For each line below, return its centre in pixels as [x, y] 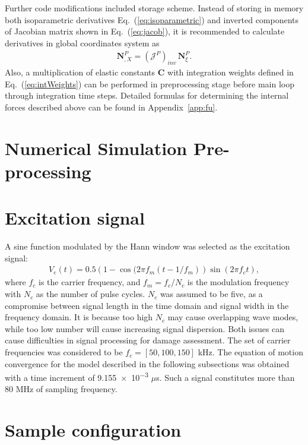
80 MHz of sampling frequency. [61, 389]
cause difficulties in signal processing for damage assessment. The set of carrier [148, 340]
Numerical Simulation [96, 148]
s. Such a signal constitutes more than [226, 377]
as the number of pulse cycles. [91, 294]
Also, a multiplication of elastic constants [80, 72]
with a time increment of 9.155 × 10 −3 [77, 376]
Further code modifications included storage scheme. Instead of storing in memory [154, 8]
